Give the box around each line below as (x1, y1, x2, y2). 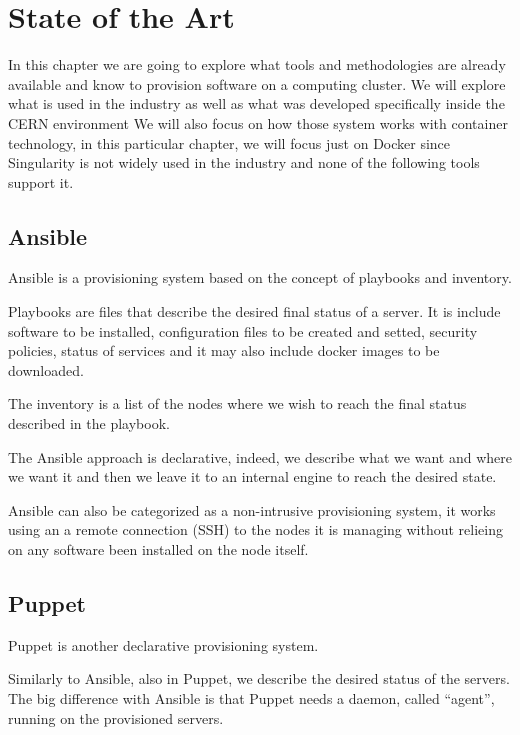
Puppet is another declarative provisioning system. (8, 634, 319, 655)
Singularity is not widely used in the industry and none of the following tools (8, 152, 480, 173)
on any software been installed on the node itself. (8, 539, 309, 560)
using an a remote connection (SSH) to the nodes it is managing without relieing (8, 519, 503, 540)
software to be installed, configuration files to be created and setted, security (8, 320, 478, 341)
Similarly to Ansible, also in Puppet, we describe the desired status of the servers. (8, 668, 510, 689)
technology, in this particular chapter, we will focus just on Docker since (8, 132, 451, 153)
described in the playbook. (8, 413, 170, 434)
